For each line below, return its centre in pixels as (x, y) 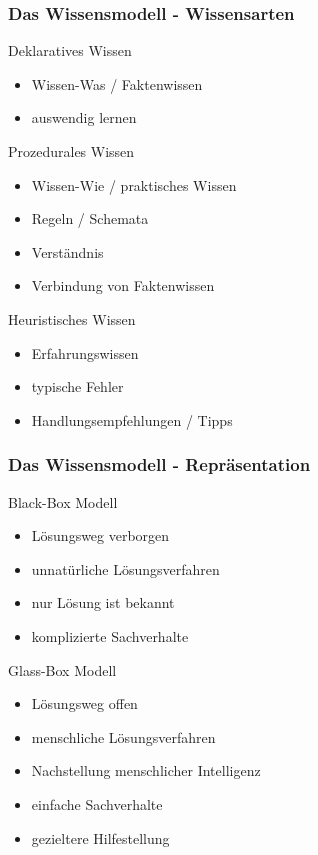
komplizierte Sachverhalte (110, 635)
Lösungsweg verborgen (100, 535)
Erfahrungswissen (85, 352)
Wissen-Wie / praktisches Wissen (134, 184)
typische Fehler (77, 386)
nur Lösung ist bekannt (103, 602)
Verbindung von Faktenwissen (123, 285)
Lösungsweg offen (84, 703)
